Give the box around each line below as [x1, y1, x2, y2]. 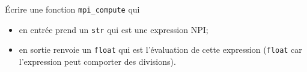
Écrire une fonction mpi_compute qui [5, 3, 140, 15]
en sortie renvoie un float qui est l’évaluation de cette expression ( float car [19, 43, 302, 56]
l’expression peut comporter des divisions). [19, 55, 176, 67]
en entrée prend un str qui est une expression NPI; [19, 23, 208, 35]
